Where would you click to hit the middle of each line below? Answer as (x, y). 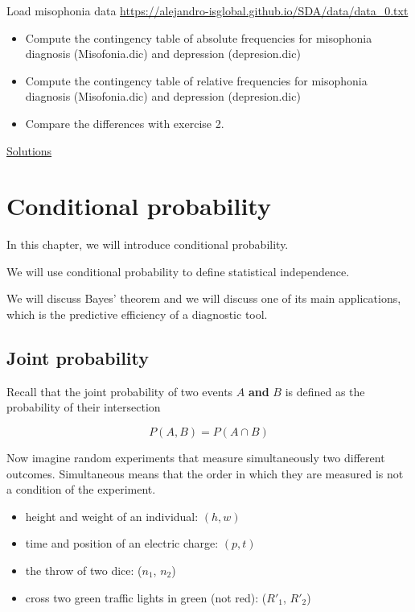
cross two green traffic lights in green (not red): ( (146, 597)
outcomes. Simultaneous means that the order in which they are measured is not (205, 473)
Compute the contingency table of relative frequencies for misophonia (196, 80)
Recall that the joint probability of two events (120, 391)
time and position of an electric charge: (122, 543)
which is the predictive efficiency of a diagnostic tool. (137, 314)
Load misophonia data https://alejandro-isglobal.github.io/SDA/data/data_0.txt (207, 10)
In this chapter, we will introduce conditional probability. (148, 244)
